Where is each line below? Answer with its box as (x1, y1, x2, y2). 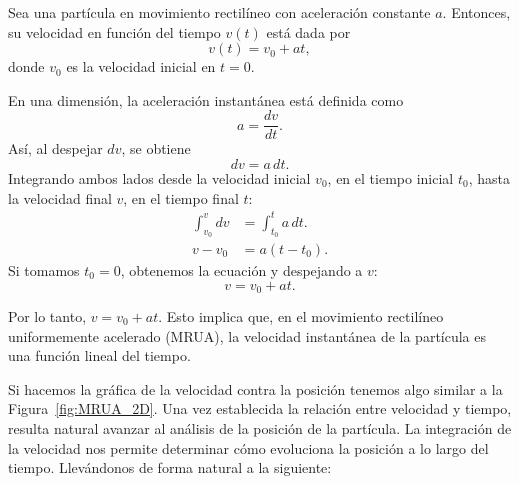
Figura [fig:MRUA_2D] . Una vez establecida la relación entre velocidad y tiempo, (8, 398, 512, 419)
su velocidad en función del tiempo (8, 21, 221, 42)
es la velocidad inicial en (66, 56, 216, 77)
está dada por (266, 21, 351, 42)
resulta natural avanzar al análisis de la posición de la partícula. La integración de (8, 418, 512, 438)
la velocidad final (8, 187, 112, 208)
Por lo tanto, (8, 306, 87, 327)
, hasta (468, 168, 510, 189)
